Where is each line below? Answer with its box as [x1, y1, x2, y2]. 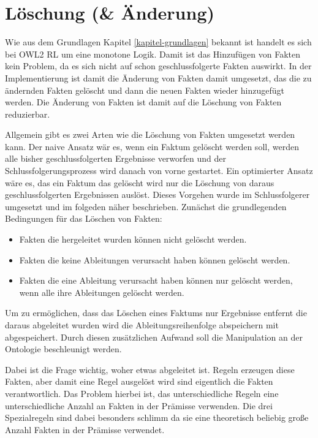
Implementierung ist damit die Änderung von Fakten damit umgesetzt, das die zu [5, 71, 312, 84]
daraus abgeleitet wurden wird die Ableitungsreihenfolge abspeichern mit [5, 319, 279, 331]
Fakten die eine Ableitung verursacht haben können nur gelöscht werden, [19, 274, 293, 287]
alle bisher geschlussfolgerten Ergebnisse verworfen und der [5, 152, 227, 165]
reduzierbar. [5, 107, 50, 120]
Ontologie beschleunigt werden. [5, 342, 122, 355]
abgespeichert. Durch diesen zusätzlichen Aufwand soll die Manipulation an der [5, 330, 303, 343]
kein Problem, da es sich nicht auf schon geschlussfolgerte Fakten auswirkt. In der [5, 59, 312, 72]
